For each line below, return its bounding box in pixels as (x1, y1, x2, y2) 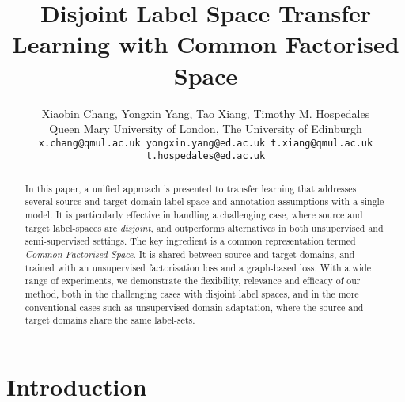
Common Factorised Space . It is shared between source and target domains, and (25, 248, 355, 261)
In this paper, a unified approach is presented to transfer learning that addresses (25, 181, 357, 195)
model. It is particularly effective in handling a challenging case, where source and (25, 208, 363, 222)
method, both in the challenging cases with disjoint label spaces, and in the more (25, 287, 359, 301)
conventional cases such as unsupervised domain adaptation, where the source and (25, 300, 364, 313)
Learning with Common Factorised (12, 28, 399, 60)
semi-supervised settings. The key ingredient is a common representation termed (25, 234, 356, 248)
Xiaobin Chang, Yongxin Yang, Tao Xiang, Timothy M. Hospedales (41, 104, 370, 121)
